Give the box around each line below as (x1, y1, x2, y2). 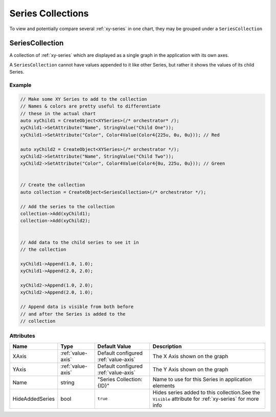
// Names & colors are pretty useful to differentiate (20, 103, 160, 109)
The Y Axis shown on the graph (152, 366, 228, 373)
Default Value (97, 343, 131, 350)
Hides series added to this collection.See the (152, 389, 261, 396)
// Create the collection (20, 182, 85, 188)
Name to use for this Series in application (152, 376, 252, 383)
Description (152, 343, 182, 350)
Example (9, 82, 32, 89)
